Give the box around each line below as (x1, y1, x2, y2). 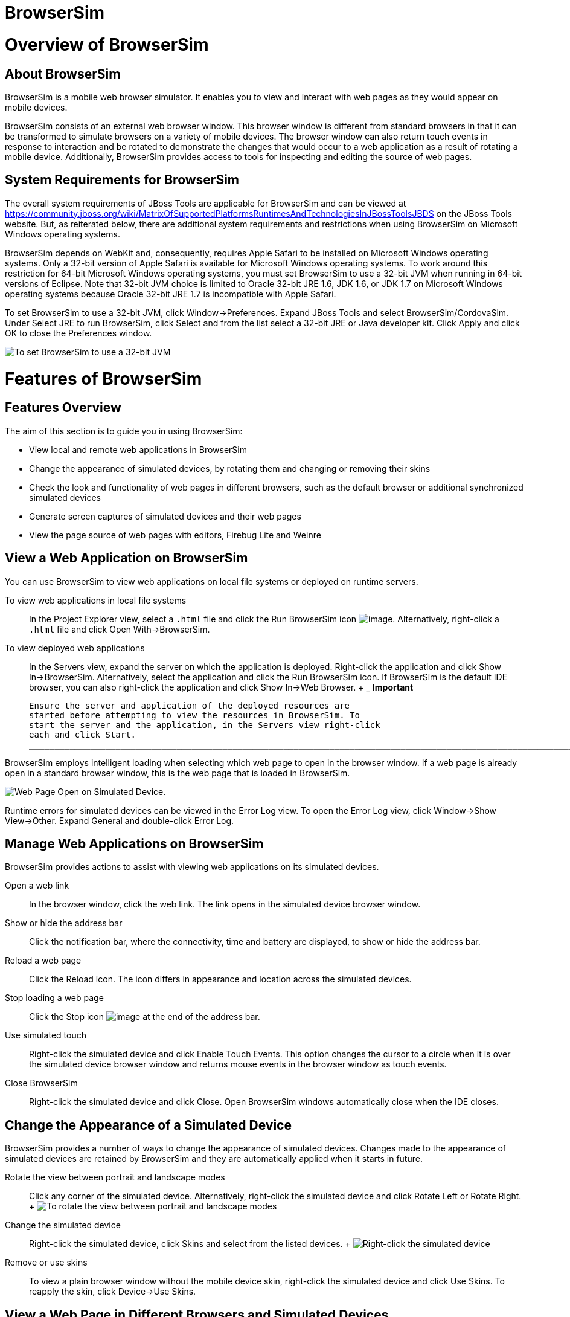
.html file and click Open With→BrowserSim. (29, 623, 210, 634)
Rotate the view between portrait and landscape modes (5, 1172, 225, 1183)
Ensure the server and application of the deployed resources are (29, 700, 350, 710)
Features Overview (5, 400, 121, 416)
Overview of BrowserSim (5, 34, 209, 55)
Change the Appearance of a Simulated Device (5, 1117, 292, 1133)
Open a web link (5, 880, 69, 891)
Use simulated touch (5, 1030, 86, 1041)
